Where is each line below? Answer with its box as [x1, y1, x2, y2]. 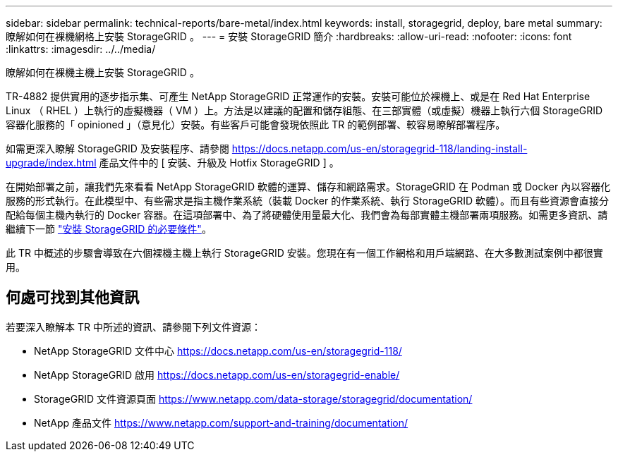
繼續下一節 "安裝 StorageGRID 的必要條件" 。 [6, 223, 212, 235]
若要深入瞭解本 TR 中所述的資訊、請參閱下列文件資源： [6, 320, 261, 333]
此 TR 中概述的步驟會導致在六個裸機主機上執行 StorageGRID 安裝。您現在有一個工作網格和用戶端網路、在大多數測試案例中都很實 [6, 247, 603, 259]
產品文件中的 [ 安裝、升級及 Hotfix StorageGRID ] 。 [99, 157, 339, 169]
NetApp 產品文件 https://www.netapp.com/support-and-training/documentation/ [34, 416, 408, 429]
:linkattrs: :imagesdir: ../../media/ [6, 43, 156, 55]
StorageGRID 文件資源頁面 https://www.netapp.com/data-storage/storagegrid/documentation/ [34, 392, 473, 405]
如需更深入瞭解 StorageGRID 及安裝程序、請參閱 [6, 142, 229, 154]
